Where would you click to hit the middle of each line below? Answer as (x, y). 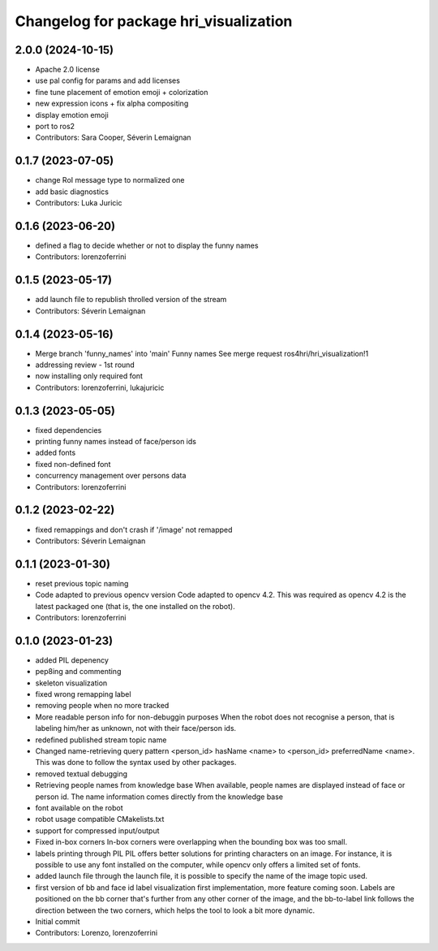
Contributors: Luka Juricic (79, 203)
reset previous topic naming (82, 583)
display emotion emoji (72, 115)
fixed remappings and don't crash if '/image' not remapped (134, 530)
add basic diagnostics (72, 192)
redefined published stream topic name (101, 740)
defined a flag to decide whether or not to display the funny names (147, 245)
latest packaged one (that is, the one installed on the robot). (135, 606)
